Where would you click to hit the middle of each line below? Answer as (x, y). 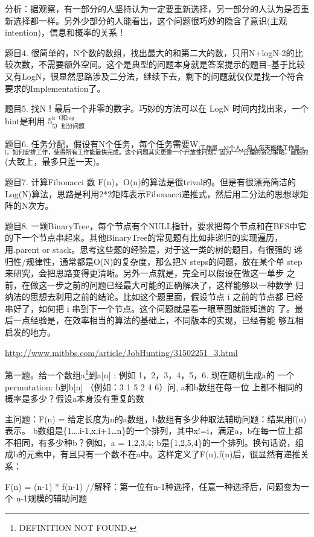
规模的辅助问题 (58, 498)
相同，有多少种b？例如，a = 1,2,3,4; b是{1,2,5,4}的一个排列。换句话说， (154, 442)
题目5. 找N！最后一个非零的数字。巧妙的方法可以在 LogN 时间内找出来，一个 (157, 108)
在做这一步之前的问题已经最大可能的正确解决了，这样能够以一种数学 (157, 284)
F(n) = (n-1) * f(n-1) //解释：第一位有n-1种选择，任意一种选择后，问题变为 (153, 486)
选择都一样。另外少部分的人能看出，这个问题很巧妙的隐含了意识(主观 (150, 20)
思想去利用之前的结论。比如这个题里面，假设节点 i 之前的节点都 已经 (166, 297)
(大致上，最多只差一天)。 (55, 161)
